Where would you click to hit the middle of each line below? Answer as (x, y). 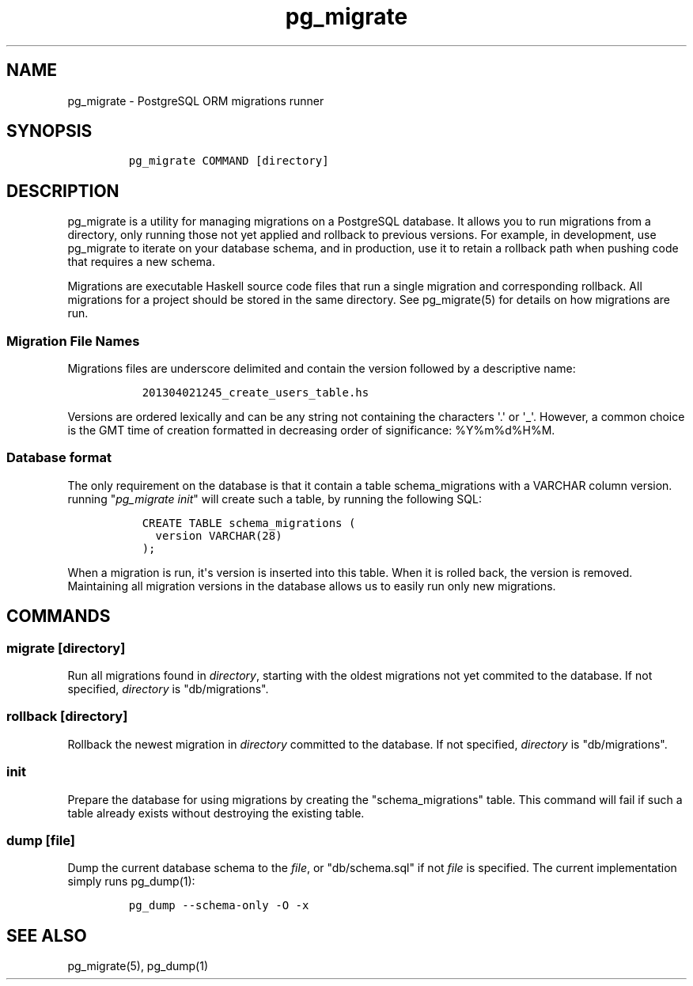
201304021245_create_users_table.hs (256, 393)
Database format (59, 458)
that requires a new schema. (141, 262)
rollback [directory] (67, 717)
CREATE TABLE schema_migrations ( (249, 523)
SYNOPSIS (49, 131)
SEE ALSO (47, 935)
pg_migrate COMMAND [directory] (229, 161)
